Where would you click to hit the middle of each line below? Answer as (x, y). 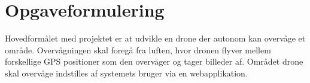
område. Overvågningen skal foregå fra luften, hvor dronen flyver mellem (138, 50)
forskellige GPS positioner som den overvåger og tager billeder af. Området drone (154, 61)
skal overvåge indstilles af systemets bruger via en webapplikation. (126, 73)
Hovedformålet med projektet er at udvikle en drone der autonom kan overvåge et (155, 38)
